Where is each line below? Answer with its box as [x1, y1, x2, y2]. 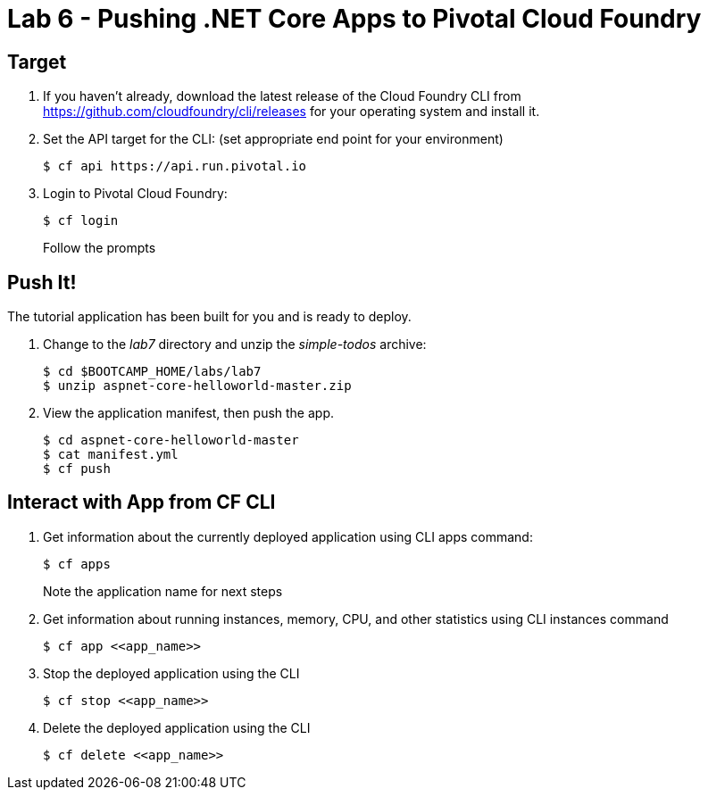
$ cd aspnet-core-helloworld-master [43, 433, 299, 448]
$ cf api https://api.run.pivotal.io [43, 159, 307, 174]
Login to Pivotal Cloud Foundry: [43, 186, 228, 202]
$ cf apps [43, 556, 111, 571]
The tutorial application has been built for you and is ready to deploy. [7, 309, 412, 325]
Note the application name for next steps [43, 583, 283, 599]
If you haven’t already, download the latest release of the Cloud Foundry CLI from [43, 88, 521, 104]
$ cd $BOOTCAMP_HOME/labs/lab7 [43, 364, 262, 379]
